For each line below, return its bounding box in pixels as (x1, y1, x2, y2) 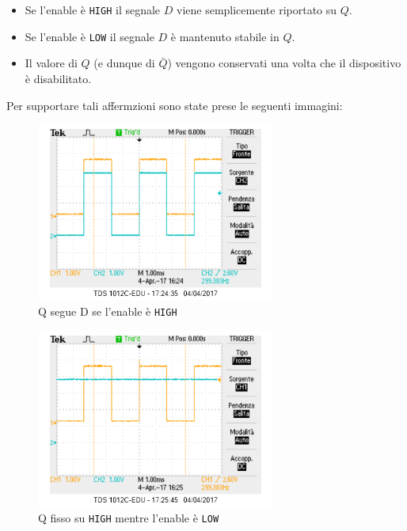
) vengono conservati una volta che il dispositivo (167, 55, 401, 71)
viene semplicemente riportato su (176, 2, 337, 17)
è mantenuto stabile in (170, 28, 280, 44)
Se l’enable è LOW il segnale (25, 28, 154, 44)
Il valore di (25, 55, 78, 71)
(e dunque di (93, 55, 155, 71)
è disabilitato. (25, 70, 92, 86)
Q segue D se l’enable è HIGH (38, 303, 177, 320)
